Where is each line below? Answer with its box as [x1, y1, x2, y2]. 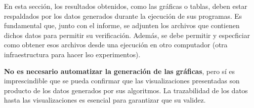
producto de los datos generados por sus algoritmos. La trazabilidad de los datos [4, 85, 248, 95]
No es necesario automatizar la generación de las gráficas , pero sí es [4, 66, 235, 76]
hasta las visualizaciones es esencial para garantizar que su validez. [4, 95, 206, 105]
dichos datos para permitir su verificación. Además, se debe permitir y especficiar [4, 30, 250, 40]
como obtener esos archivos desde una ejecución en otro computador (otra [4, 39, 228, 50]
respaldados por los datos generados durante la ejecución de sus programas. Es [4, 10, 242, 21]
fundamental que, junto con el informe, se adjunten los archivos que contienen [4, 20, 240, 31]
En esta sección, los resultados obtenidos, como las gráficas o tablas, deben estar [4, 1, 248, 11]
